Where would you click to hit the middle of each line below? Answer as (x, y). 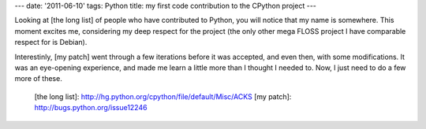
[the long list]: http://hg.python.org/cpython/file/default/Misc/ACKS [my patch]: (163, 96)
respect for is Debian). (51, 42)
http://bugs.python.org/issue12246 (91, 108)
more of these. (38, 79)
